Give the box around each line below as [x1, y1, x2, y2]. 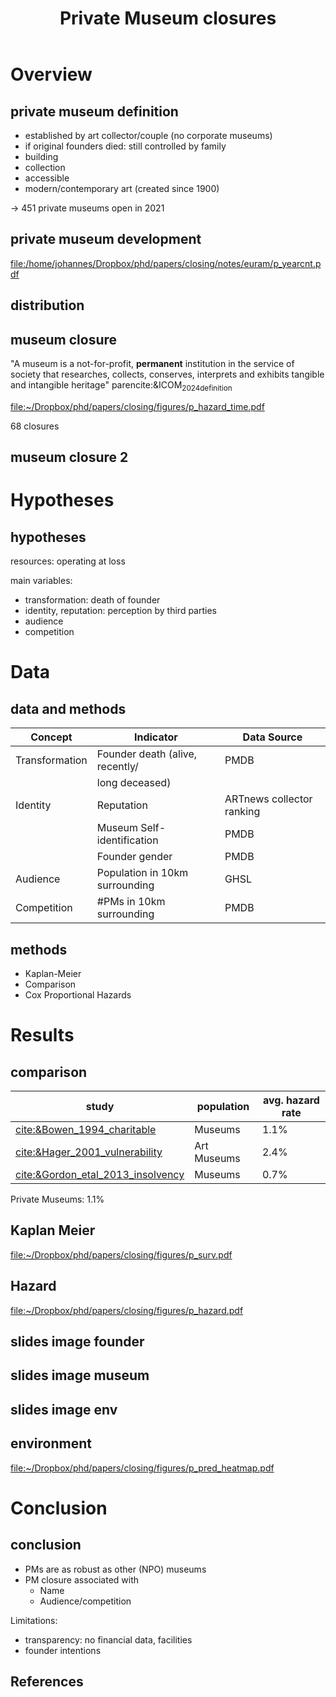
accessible [24, 172, 70, 184]
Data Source [242, 730, 303, 744]
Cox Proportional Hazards [24, 989, 132, 1001]
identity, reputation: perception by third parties [24, 605, 217, 617]
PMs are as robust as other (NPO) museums [24, 1563, 207, 1575]
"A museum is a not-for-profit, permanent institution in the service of [10, 358, 295, 370]
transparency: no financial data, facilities [24, 1633, 193, 1646]
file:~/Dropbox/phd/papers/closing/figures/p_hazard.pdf [10, 1304, 244, 1316]
